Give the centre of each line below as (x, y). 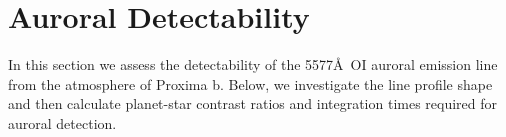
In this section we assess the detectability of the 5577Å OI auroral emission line (253, 64)
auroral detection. (62, 122)
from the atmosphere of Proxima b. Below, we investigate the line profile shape (250, 83)
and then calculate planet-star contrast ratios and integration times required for (253, 103)
